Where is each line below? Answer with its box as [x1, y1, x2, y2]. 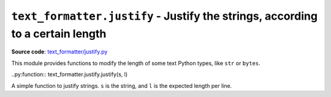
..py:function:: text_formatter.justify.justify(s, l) [11, 71, 128, 78]
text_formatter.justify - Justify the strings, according [11, 9, 318, 23]
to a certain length [11, 26, 107, 41]
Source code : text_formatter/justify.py [11, 48, 108, 55]
